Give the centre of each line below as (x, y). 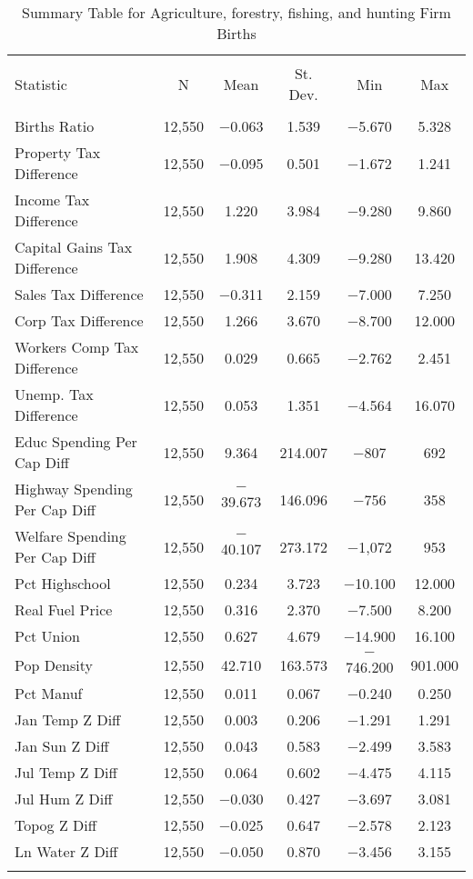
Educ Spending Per (76, 441)
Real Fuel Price (64, 609)
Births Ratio (55, 126)
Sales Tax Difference (79, 294)
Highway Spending (74, 489)
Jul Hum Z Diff (64, 799)
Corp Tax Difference (79, 320)
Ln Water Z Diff (66, 851)
